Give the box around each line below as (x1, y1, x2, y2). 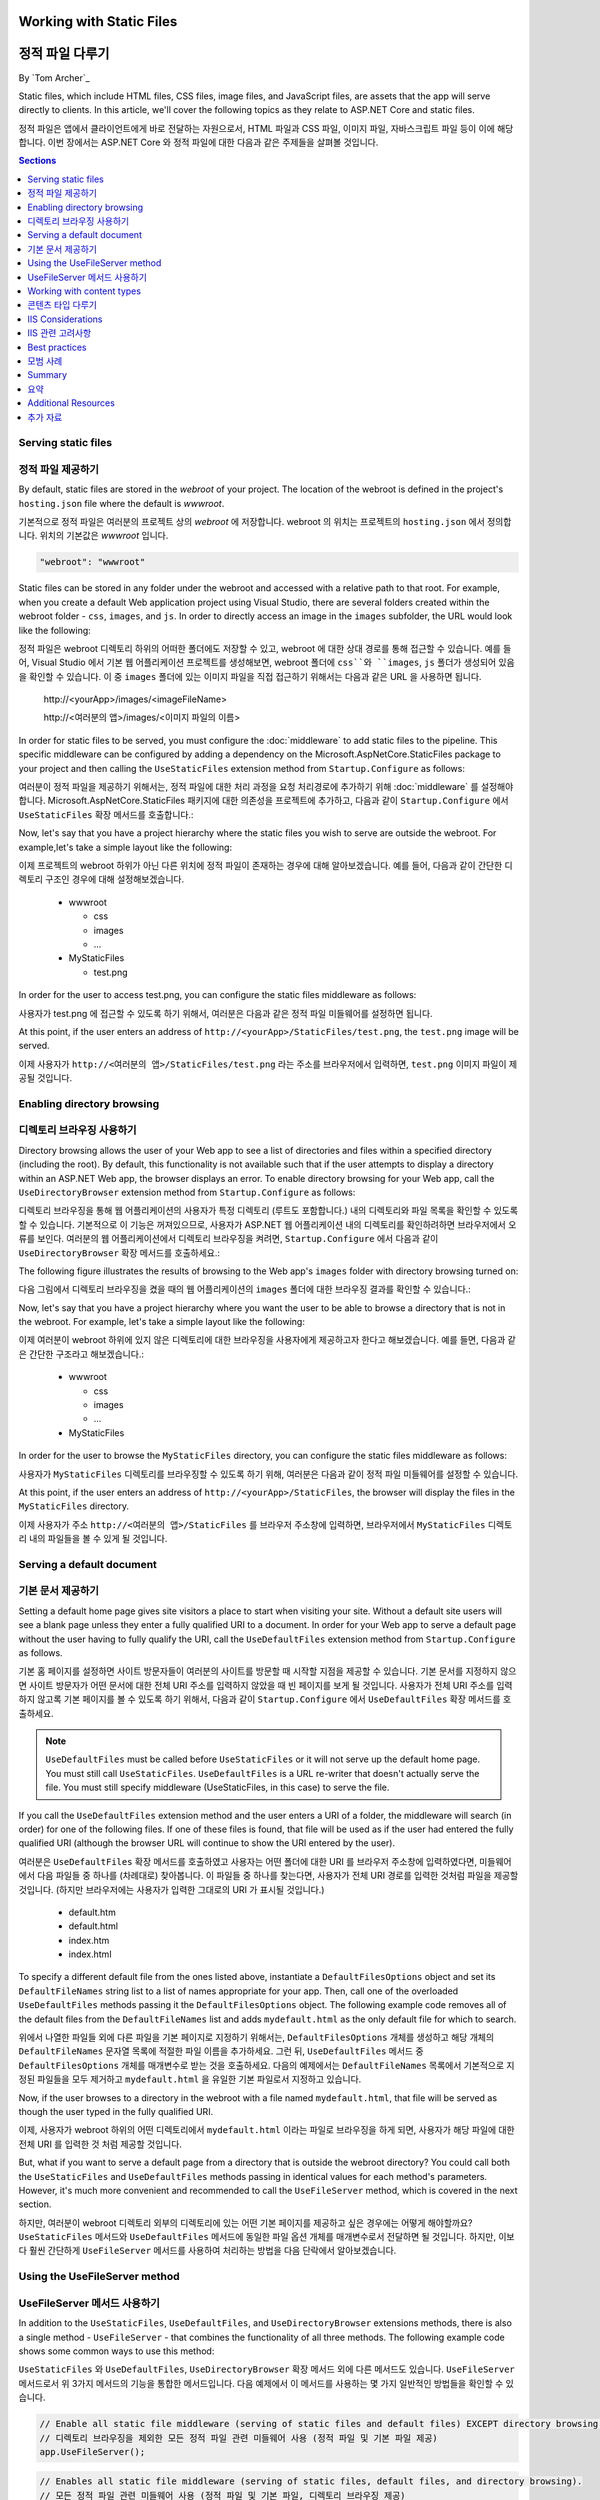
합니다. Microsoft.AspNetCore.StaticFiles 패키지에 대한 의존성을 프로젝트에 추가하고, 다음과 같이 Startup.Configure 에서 (18, 795, 509, 807)
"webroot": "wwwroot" (39, 556, 146, 568)
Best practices (27, 341, 87, 353)
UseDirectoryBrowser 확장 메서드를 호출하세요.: (18, 1246, 220, 1259)
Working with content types (27, 285, 142, 297)
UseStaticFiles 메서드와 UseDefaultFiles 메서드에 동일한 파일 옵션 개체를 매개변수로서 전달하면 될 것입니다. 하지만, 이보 (18, 2231, 515, 2243)
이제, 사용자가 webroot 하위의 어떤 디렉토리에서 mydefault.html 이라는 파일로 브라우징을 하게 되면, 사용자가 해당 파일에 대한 (18, 2124, 515, 2136)
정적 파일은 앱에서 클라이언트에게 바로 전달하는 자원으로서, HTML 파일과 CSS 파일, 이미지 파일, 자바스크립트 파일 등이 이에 (18, 122, 495, 134)
